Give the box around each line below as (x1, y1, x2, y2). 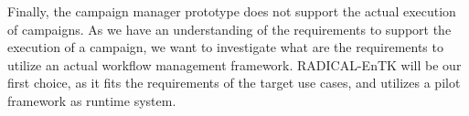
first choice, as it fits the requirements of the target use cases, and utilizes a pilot (7, 73, 461, 92)
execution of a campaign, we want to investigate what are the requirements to (7, 37, 443, 57)
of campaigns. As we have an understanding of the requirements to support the (7, 19, 452, 38)
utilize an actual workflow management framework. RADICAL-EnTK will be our (7, 55, 462, 74)
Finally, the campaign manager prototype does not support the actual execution (7, 2, 456, 20)
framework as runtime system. (7, 90, 176, 110)
